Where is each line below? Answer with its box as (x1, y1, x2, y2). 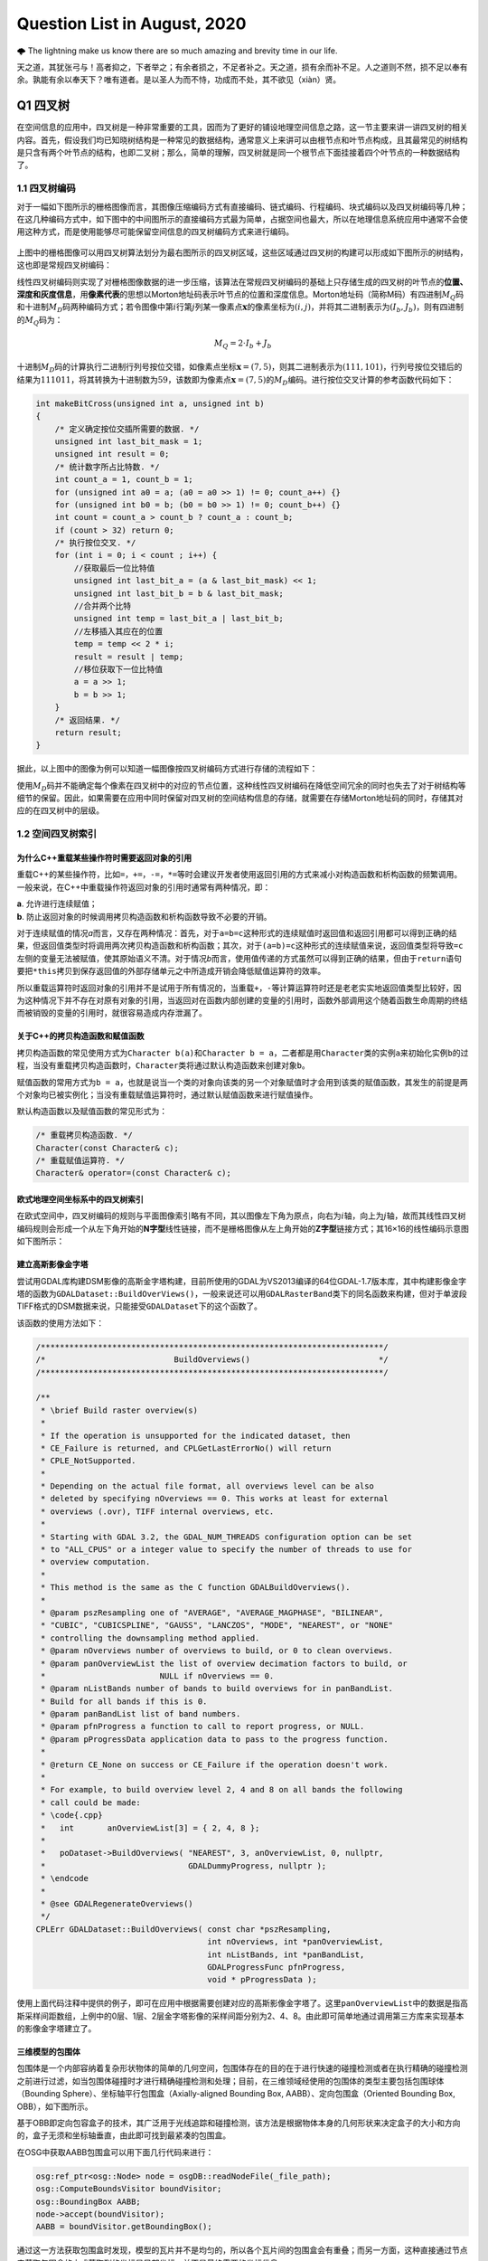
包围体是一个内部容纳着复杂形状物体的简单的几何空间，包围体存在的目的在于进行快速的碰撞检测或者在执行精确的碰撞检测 (16, 2063, 468, 2074)
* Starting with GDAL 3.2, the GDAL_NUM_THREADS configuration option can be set (41, 1531, 413, 1542)
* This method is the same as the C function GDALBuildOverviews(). (41, 1583, 351, 1593)
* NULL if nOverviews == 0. (41, 1670, 275, 1681)
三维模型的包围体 (16, 2047, 80, 2058)
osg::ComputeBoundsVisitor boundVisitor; (35, 2184, 222, 2194)
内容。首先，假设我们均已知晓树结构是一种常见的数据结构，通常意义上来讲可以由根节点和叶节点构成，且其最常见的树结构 (16, 134, 468, 145)
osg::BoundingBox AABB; (35, 2196, 142, 2207)
